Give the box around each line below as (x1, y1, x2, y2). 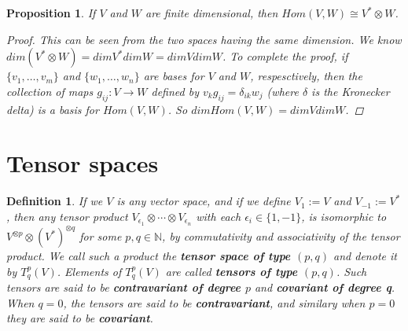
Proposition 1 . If (6, 5, 96, 20)
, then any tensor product (6, 208, 128, 224)
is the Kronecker (311, 83, 390, 99)
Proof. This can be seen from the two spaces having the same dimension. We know (6, 31, 402, 47)
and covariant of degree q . (254, 279, 395, 296)
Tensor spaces (6, 147, 159, 179)
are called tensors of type (165, 263, 298, 279)
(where (266, 83, 299, 99)
